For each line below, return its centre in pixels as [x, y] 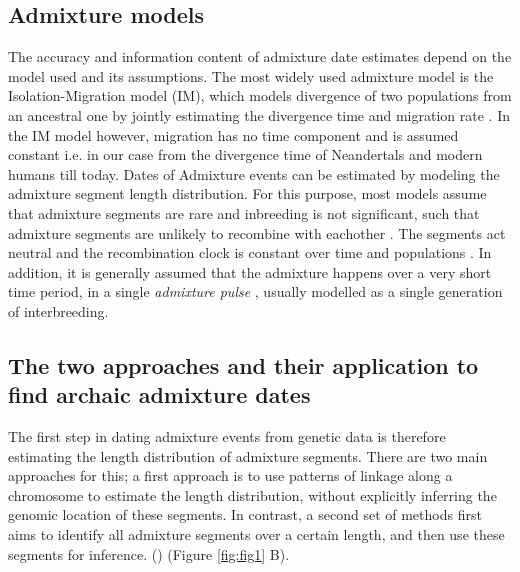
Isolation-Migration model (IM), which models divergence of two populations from [260, 95]
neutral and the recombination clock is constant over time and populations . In [250, 252]
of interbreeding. [58, 310]
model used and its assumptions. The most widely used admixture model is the [251, 75]
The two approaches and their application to [243, 364]
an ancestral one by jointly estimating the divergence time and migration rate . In [259, 114]
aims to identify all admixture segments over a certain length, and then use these [256, 534]
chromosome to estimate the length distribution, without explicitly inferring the [252, 494]
